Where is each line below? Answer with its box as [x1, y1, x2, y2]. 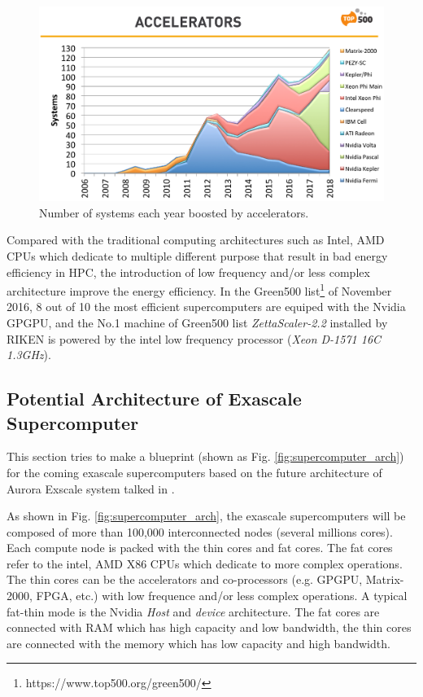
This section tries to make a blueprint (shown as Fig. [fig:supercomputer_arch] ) [7, 448, 404, 465]
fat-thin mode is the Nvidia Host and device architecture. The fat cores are [7, 603, 380, 620]
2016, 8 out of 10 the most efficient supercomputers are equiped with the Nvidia [7, 298, 406, 315]
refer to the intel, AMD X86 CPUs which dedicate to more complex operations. [7, 555, 403, 572]
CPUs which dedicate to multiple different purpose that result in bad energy [7, 247, 388, 264]
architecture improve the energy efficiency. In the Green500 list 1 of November [7, 280, 392, 299]
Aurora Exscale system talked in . [7, 480, 175, 497]
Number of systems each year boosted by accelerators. [39, 204, 309, 221]
